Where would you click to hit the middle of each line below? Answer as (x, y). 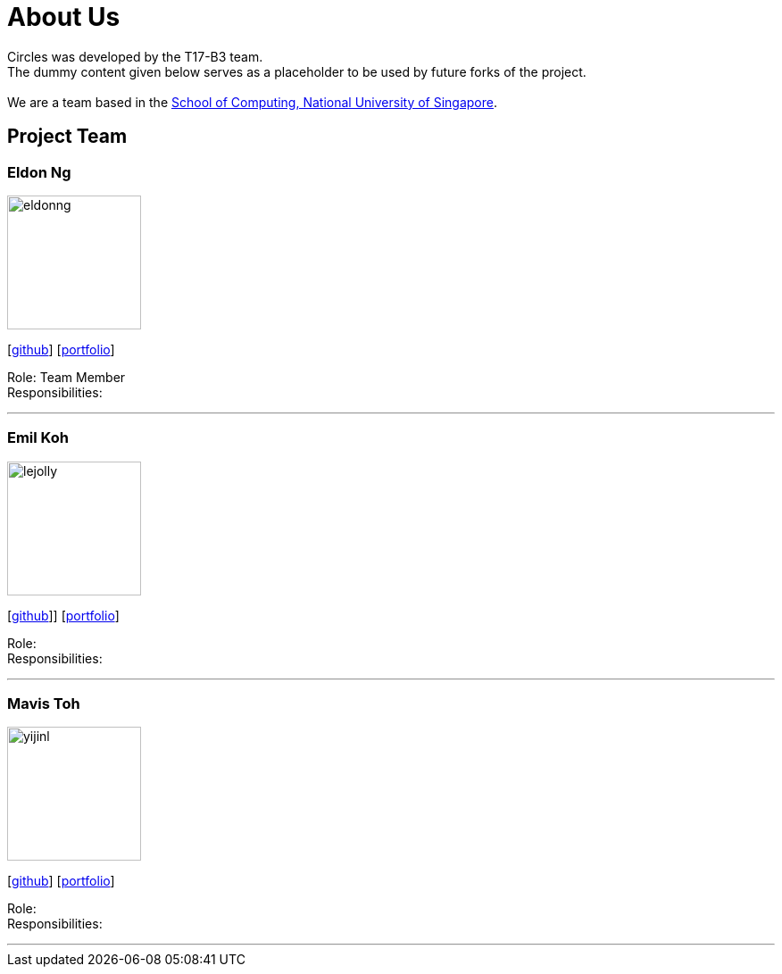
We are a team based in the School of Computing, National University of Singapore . (253, 102)
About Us (64, 17)
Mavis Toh (44, 704)
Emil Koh (38, 438)
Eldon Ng (39, 172)
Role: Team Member (67, 377)
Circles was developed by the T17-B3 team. (135, 56)
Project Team (67, 137)
